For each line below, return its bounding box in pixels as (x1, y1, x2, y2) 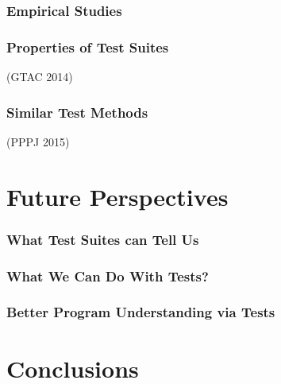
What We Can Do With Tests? (6, 266, 209, 285)
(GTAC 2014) (6, 68, 73, 85)
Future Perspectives (6, 180, 229, 212)
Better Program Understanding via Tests (6, 302, 275, 322)
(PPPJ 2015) (6, 133, 70, 149)
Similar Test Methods (6, 102, 148, 122)
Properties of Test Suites (6, 37, 169, 56)
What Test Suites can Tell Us (6, 229, 199, 249)
